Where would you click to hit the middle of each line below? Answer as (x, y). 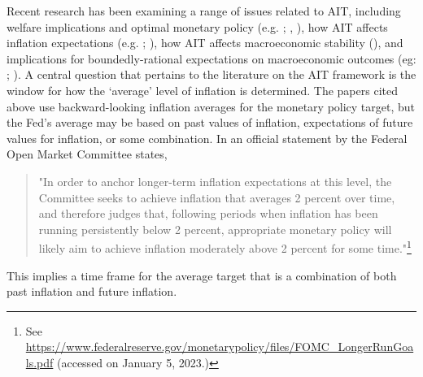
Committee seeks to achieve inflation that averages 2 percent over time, (217, 197)
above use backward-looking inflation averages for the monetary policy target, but (211, 106)
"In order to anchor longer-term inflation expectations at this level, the (215, 181)
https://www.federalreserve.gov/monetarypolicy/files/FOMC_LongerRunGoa (220, 347)
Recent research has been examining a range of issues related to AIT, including (204, 11)
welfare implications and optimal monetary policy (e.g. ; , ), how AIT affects (197, 26)
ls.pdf (39, 362)
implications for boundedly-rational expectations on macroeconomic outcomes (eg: (211, 58)
